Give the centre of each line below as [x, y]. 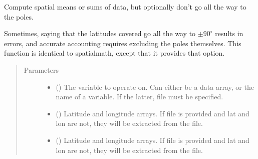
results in [229, 33]
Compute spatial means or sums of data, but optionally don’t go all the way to [125, 7]
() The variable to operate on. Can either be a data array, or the [155, 87]
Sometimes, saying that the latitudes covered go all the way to [100, 33]
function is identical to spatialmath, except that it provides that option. [114, 53]
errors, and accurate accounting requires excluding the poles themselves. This [123, 43]
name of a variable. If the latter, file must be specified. [140, 97]
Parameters [41, 69]
